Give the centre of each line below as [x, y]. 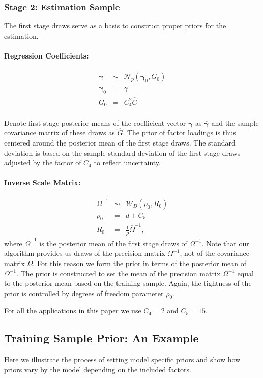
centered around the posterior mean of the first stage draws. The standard [120, 142]
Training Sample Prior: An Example [101, 338]
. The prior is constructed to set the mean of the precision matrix [119, 273]
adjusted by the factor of [43, 163]
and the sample [235, 122]
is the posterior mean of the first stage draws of [113, 243]
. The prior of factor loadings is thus [179, 133]
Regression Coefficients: [47, 55]
